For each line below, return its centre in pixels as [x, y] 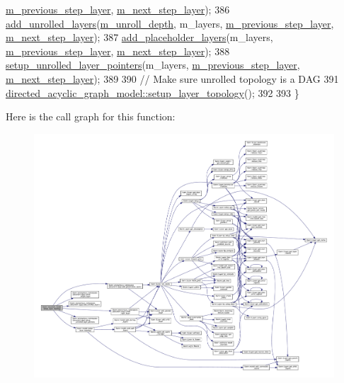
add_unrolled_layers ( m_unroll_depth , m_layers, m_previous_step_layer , [170, 23]
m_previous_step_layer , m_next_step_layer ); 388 [118, 51]
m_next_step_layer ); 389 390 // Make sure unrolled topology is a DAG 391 [172, 78]
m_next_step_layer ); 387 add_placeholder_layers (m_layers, [139, 37]
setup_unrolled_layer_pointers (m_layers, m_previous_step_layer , [153, 65]
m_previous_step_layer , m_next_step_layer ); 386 [118, 9]
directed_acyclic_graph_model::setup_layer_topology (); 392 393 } [153, 92]
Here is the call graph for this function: [91, 116]
